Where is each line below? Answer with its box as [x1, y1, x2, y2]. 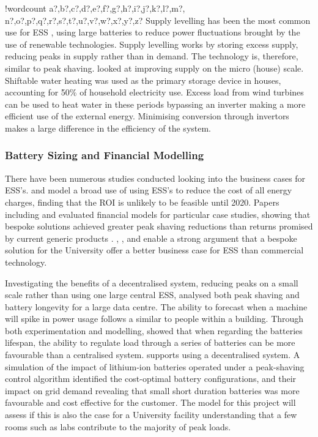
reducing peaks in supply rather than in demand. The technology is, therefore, [5, 50, 298, 62]
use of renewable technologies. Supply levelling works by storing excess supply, [5, 37, 298, 50]
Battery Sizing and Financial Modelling [5, 148, 204, 163]
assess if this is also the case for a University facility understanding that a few [5, 408, 297, 421]
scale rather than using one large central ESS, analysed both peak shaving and [5, 288, 300, 301]
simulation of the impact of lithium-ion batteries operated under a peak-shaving [5, 360, 305, 373]
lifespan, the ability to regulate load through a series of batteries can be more [5, 336, 295, 349]
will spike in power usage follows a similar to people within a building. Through [5, 312, 304, 325]
